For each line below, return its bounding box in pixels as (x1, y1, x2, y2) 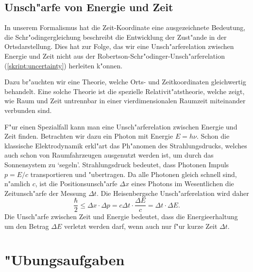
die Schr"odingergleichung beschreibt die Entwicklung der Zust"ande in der (4, 32, 227, 42)
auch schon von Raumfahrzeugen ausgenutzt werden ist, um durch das (4, 150, 214, 160)
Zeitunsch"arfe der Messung (4, 188, 86, 198)
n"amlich (4, 178, 31, 189)
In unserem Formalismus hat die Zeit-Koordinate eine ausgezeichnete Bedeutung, (4, 22, 246, 32)
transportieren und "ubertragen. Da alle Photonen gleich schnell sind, (30, 169, 237, 179)
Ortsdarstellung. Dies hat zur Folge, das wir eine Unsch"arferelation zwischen (4, 41, 234, 51)
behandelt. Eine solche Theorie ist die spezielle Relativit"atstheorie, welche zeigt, (4, 86, 245, 96)
